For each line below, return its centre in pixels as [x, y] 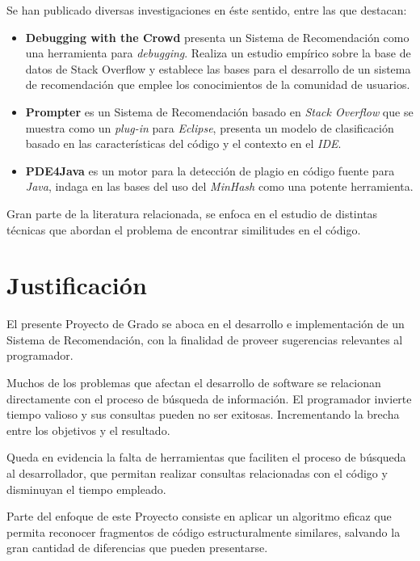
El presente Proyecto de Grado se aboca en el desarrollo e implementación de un [206, 324]
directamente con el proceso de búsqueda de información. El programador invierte [209, 398]
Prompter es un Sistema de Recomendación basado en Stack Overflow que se [219, 111]
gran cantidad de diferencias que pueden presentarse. [137, 548]
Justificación [77, 285]
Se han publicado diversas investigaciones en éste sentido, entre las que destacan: [207, 10]
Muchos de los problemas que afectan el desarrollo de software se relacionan [194, 383]
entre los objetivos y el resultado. [88, 430]
